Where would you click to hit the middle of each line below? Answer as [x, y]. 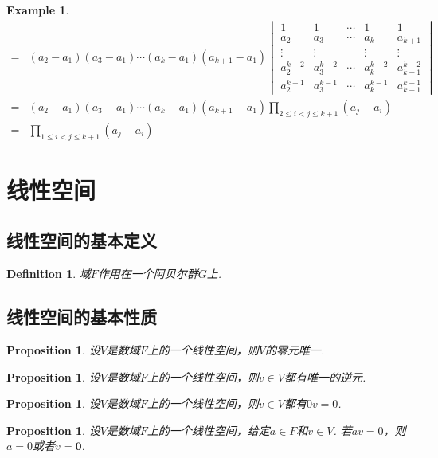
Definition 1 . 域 [49, 274]
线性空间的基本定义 [82, 240]
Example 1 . [38, 10]
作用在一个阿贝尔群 [148, 274]
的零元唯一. [295, 349]
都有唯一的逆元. [325, 376]
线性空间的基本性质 [82, 317]
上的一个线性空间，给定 [208, 430]
